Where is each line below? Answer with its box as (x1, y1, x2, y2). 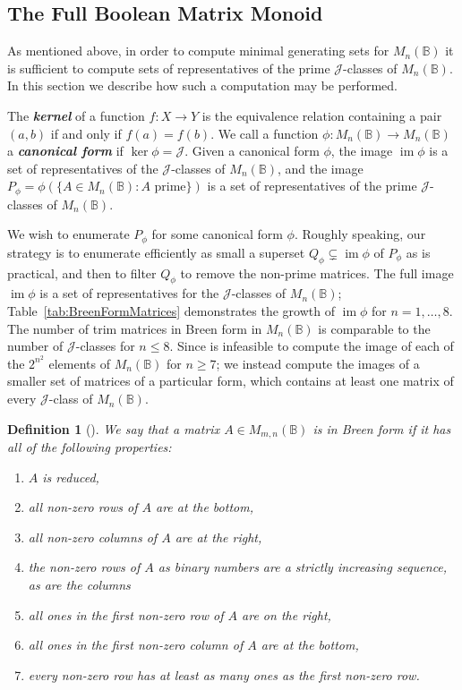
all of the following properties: (7, 438, 172, 456)
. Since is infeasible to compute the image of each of (169, 336, 454, 355)
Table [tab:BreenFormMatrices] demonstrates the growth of (7, 302, 335, 320)
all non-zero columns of (28, 527, 158, 546)
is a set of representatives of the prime (207, 176, 417, 195)
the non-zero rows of (28, 558, 141, 576)
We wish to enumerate (7, 225, 130, 243)
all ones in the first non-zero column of (28, 635, 244, 654)
